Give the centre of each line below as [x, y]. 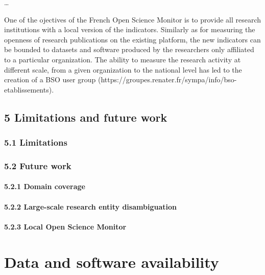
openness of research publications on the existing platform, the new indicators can [132, 39]
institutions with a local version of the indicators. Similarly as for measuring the [130, 29]
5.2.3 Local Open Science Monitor [65, 226]
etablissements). [29, 89]
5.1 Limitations [36, 142]
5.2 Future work [38, 165]
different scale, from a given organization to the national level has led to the [123, 69]
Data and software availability [112, 261]
